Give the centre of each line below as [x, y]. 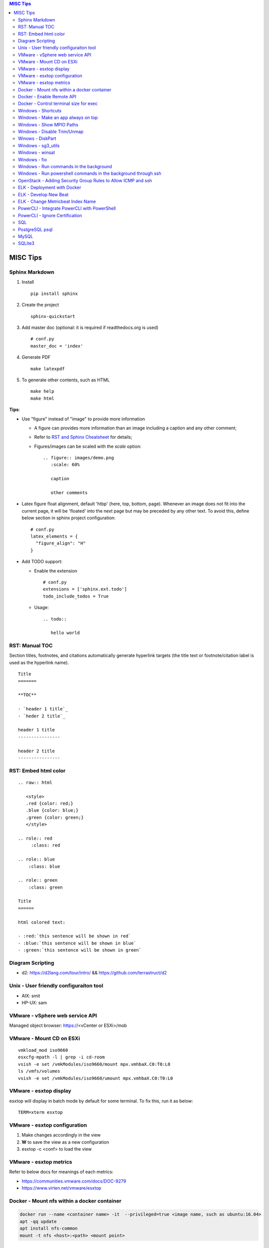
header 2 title [37, 751]
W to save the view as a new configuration [65, 1142]
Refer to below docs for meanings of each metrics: [61, 1172]
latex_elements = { [54, 536]
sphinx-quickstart [53, 316]
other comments [69, 493]
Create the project [40, 305]
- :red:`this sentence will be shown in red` [75, 936]
